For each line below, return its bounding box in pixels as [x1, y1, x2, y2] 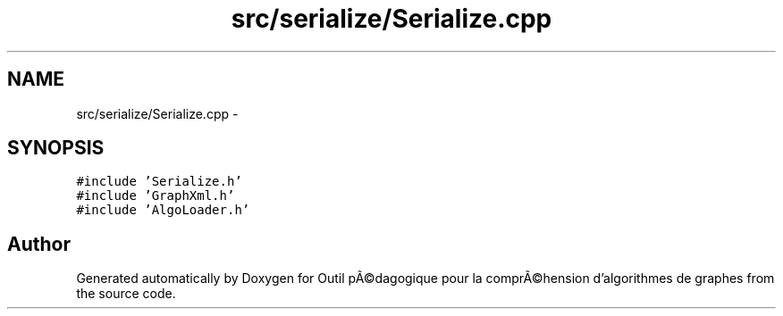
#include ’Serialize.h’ [76, 174, 242, 189]
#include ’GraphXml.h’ [76, 188, 235, 204]
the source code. [76, 286, 176, 302]
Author [7, 232, 71, 255]
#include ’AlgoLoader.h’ [76, 203, 250, 218]
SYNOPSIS [7, 137, 105, 160]
